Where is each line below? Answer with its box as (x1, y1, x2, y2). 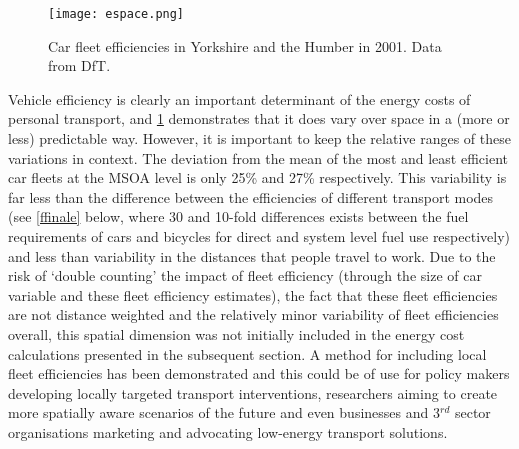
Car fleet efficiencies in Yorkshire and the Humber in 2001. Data (48, 35, 442, 56)
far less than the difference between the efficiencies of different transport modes (8, 186, 494, 207)
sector (454, 402, 491, 423)
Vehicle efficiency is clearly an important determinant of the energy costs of (8, 88, 471, 109)
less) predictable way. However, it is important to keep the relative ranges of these (8, 128, 511, 149)
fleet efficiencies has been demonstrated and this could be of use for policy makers (8, 363, 510, 384)
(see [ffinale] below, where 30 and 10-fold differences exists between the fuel (8, 206, 469, 227)
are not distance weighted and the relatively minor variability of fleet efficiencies (8, 304, 499, 325)
